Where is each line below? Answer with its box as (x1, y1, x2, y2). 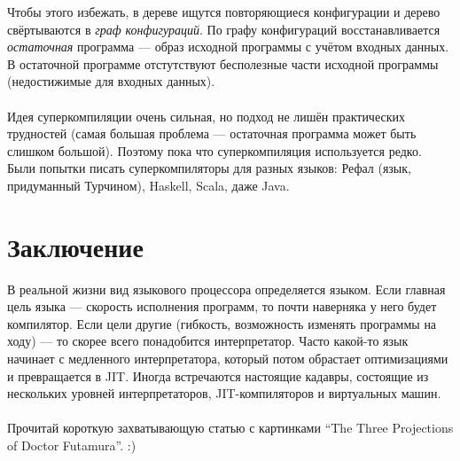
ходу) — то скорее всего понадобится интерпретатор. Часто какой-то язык (7, 332, 409, 350)
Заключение (7, 228, 144, 264)
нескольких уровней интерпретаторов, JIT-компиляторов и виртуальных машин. (7, 384, 441, 402)
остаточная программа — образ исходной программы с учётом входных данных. (7, 37, 449, 56)
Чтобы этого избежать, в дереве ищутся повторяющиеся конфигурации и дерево (7, 3, 441, 20)
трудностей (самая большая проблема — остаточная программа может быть (7, 124, 417, 143)
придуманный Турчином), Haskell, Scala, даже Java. (7, 176, 290, 194)
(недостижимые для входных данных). (7, 72, 215, 90)
